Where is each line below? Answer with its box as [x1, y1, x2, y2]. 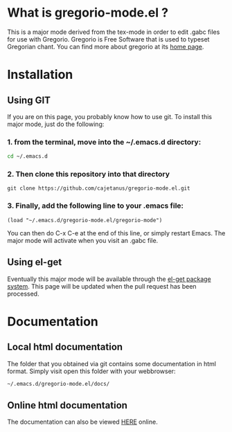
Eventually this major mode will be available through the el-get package [7, 275, 211, 283]
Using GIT [7, 94, 51, 106]
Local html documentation [7, 341, 123, 353]
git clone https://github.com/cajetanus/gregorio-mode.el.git [7, 185, 190, 192]
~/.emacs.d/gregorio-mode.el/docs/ [7, 380, 110, 387]
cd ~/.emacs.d [7, 153, 48, 160]
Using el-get [7, 256, 62, 268]
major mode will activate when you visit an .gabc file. [7, 236, 159, 244]
